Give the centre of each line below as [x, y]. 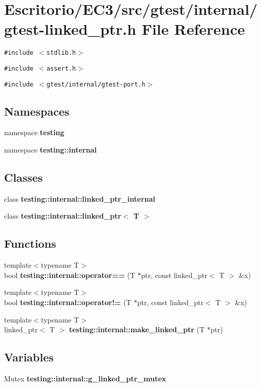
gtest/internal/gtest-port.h [96, 84]
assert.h [61, 68]
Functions [30, 243]
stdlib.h [61, 53]
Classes [23, 177]
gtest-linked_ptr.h [70, 29]
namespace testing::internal [51, 150]
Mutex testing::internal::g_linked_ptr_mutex [85, 379]
